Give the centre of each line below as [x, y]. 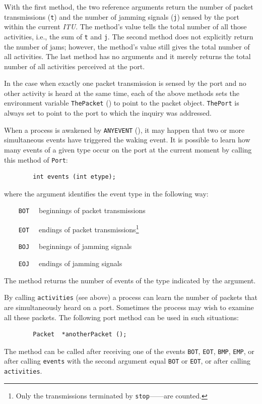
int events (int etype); [74, 177]
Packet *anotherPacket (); [80, 335]
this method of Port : [36, 159]
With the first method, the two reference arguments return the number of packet [129, 7]
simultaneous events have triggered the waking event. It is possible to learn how [127, 140]
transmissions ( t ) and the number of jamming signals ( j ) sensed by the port [122, 16]
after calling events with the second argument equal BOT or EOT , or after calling [127, 361]
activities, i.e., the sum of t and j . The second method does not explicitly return [129, 36]
